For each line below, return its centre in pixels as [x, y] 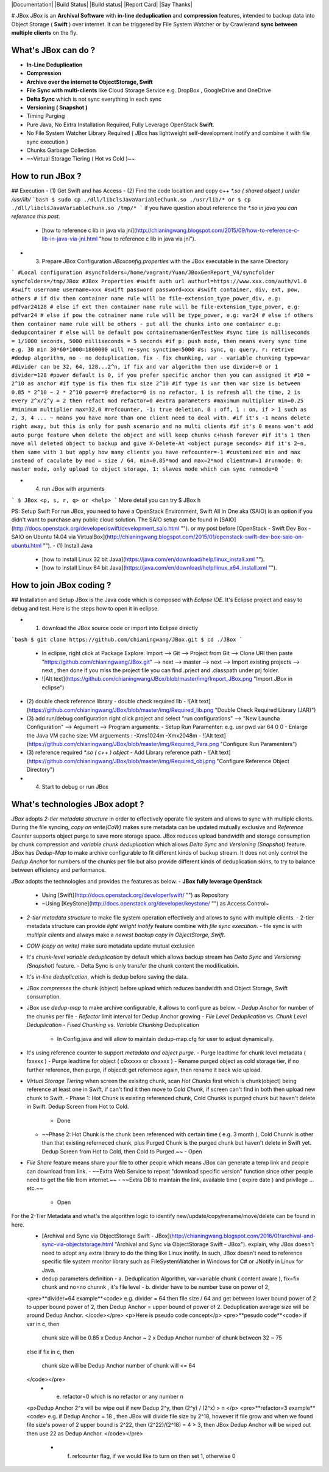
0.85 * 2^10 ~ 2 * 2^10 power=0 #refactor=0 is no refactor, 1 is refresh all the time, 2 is [156, 392]
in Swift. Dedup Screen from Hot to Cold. [78, 1107]
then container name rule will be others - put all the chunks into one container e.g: [146, 324]
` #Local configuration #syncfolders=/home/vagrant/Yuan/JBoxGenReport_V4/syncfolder [143, 273]
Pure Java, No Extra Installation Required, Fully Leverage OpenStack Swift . [120, 125]
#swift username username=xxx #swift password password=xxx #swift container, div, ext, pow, [156, 290]
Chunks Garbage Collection [61, 150]
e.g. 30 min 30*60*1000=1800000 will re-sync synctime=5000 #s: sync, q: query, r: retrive [153, 349]
